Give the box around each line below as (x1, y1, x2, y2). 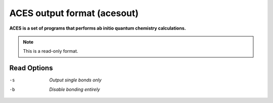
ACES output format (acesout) (9, 8, 139, 19)
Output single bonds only (49, 77, 102, 83)
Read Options (9, 64, 53, 72)
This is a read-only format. (23, 48, 78, 54)
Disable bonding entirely (49, 86, 101, 92)
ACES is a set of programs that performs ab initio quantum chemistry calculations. (9, 25, 187, 31)
